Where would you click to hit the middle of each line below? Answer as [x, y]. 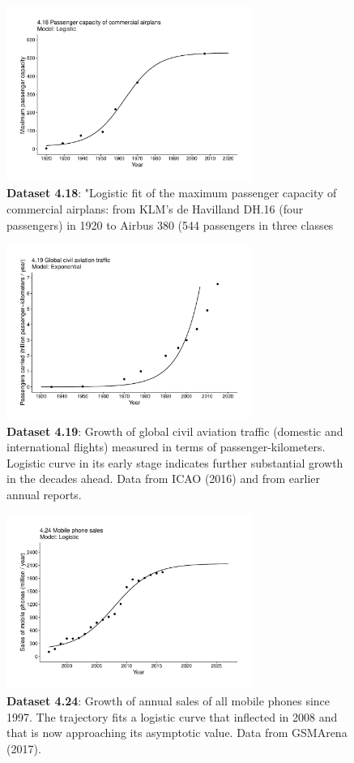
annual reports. [44, 495]
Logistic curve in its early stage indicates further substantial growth [175, 462]
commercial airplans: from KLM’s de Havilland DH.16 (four [155, 209]
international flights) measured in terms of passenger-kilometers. [166, 447]
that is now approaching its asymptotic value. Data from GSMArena [177, 733]
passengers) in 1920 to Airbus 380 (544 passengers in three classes [170, 224]
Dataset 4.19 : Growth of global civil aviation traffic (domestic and [175, 431]
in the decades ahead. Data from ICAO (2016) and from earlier [163, 478]
